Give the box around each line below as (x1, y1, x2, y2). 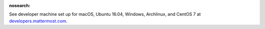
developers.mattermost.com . (9, 18, 68, 24)
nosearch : (9, 3, 30, 8)
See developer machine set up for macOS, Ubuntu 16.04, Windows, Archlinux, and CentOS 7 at (9, 11, 201, 17)
